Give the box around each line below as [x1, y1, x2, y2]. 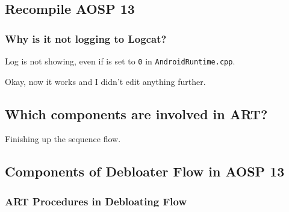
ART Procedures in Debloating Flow [5, 193, 187, 208]
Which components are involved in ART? [5, 104, 268, 123]
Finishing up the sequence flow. [5, 132, 121, 145]
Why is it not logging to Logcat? [5, 31, 167, 46]
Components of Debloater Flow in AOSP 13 [5, 162, 285, 181]
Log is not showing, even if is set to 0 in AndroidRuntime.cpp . [5, 55, 235, 67]
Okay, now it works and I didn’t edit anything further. [5, 75, 206, 87]
